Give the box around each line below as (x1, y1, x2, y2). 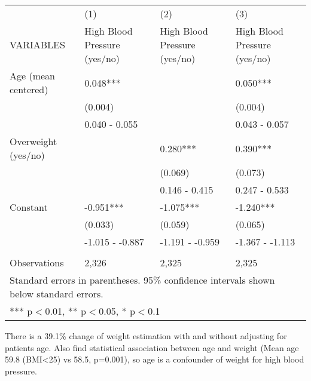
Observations (10, 256, 64, 269)
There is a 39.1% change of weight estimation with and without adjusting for (5, 330, 287, 342)
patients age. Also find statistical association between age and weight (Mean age (5, 341, 299, 354)
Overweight (10, 134, 57, 148)
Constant (10, 200, 48, 214)
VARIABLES (10, 38, 65, 51)
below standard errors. (10, 287, 103, 300)
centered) (10, 82, 48, 96)
